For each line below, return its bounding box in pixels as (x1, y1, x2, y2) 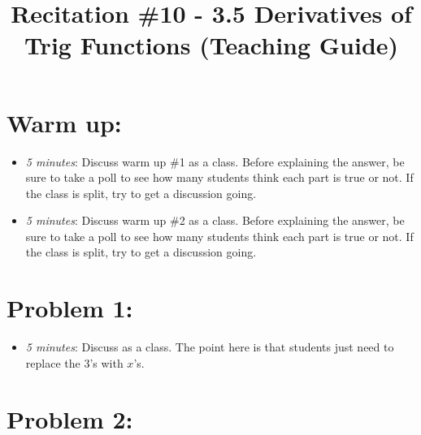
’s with (89, 354, 124, 371)
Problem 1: (7, 291, 133, 325)
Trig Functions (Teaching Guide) (24, 28, 399, 62)
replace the (25, 354, 80, 371)
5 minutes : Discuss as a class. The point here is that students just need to (25, 338, 394, 355)
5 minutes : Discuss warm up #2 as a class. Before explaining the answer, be (25, 212, 405, 229)
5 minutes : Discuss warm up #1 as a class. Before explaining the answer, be (25, 153, 405, 170)
